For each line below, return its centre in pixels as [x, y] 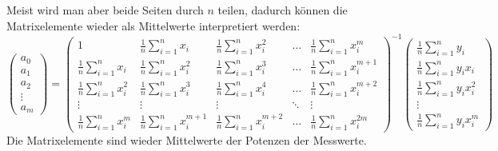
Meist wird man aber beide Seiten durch [105, 10]
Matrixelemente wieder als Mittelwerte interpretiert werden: [153, 25]
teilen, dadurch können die [283, 10]
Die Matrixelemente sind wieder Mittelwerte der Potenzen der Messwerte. [187, 140]
